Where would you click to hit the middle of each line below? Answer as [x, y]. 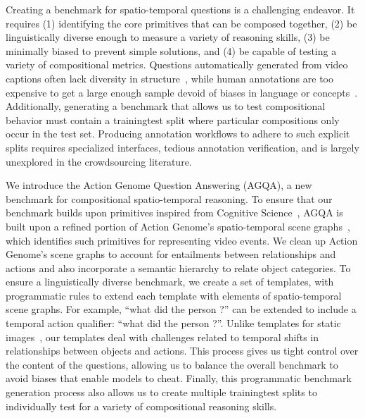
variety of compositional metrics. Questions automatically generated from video [177, 64]
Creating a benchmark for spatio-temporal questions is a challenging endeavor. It [180, 9]
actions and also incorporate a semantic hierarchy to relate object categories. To [178, 268]
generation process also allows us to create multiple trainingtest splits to [161, 392]
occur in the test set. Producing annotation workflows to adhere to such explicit [178, 134]
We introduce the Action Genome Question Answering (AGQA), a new [159, 185]
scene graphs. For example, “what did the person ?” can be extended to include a [181, 309]
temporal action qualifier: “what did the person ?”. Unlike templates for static [173, 323]
